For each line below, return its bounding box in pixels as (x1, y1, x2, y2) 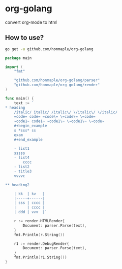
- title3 (14, 169, 32, 174)
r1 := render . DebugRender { (14, 241, 69, 246)
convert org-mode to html (5, 19, 58, 25)
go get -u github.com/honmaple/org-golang (5, 46, 93, 52)
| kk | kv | (14, 191, 45, 196)
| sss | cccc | (14, 201, 45, 205)
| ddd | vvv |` (14, 210, 48, 215)
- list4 (14, 155, 30, 160)
